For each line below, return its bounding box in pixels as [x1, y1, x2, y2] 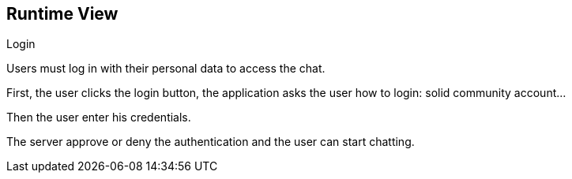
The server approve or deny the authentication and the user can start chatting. [6, 135, 415, 149]
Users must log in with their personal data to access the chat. [6, 62, 326, 76]
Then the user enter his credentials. [6, 110, 191, 125]
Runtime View [6, 4, 119, 24]
